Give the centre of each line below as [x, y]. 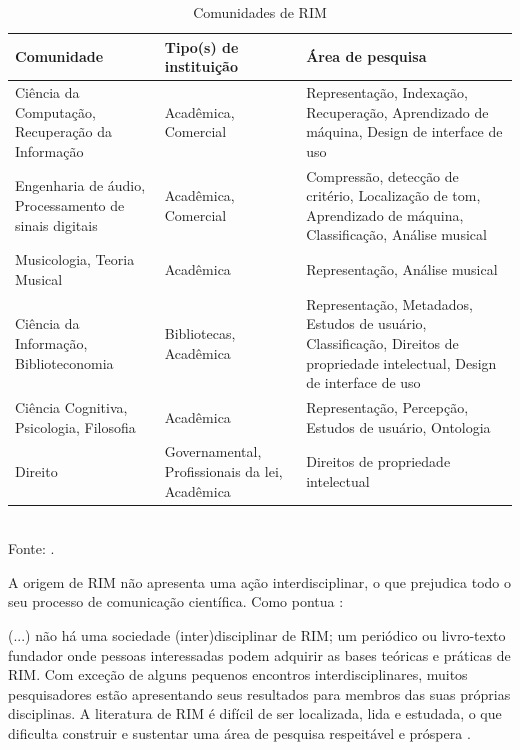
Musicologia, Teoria [75, 259]
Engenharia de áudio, [80, 185]
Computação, [55, 111]
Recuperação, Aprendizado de [397, 111]
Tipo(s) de [201, 46]
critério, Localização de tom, [393, 195]
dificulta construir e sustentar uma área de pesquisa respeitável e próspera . [239, 733]
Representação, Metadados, [390, 303]
